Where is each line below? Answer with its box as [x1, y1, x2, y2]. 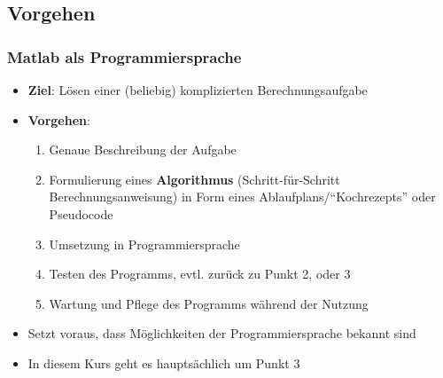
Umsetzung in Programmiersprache [49, 234, 240, 253]
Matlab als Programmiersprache [7, 45, 242, 67]
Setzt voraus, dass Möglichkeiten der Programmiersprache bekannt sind [27, 324, 416, 343]
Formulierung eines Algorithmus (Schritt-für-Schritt [49, 169, 340, 188]
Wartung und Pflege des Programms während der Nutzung [49, 294, 369, 312]
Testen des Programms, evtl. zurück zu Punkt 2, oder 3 [49, 264, 351, 283]
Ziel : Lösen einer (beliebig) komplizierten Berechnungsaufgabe [27, 81, 368, 98]
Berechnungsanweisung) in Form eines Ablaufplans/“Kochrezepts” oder [49, 187, 436, 206]
